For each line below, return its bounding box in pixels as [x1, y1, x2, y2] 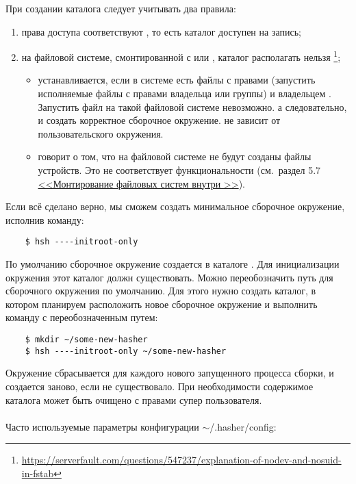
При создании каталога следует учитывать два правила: [5, 1, 236, 15]
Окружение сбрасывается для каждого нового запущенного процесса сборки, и [5, 366, 334, 380]
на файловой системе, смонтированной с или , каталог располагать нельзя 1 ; [21, 48, 341, 64]
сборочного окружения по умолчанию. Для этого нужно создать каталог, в [5, 283, 316, 298]
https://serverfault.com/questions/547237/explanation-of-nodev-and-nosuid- [21, 453, 342, 467]
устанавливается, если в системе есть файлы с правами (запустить [38, 73, 316, 87]
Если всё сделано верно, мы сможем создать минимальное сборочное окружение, [5, 199, 345, 214]
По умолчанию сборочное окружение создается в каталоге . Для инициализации [5, 257, 340, 271]
